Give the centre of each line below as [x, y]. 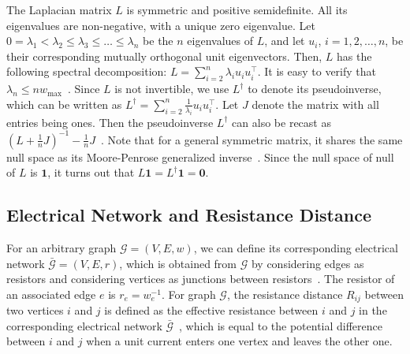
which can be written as [64, 104]
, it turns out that [91, 172]
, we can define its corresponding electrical [296, 248]
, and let [285, 41]
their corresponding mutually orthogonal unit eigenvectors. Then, [164, 56]
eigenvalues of [220, 41]
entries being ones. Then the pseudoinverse [110, 122]
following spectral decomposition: [87, 71]
